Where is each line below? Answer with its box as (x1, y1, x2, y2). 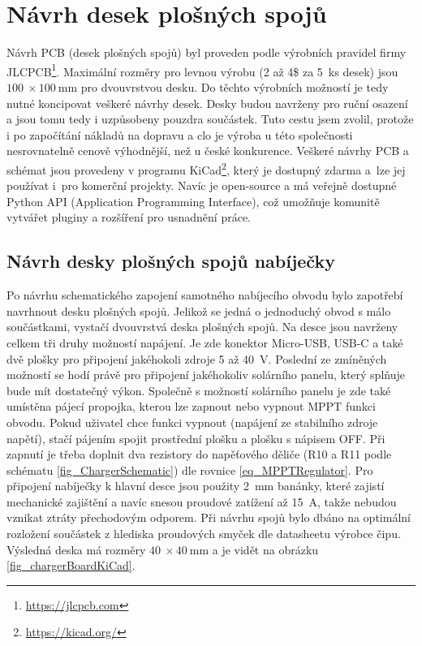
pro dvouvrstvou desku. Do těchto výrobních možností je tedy (80, 78, 389, 95)
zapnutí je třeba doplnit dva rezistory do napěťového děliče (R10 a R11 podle (6, 446, 392, 463)
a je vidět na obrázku (212, 540, 319, 558)
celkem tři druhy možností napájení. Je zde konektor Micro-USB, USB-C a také (6, 334, 403, 351)
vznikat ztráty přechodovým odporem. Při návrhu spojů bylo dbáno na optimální (6, 509, 411, 526)
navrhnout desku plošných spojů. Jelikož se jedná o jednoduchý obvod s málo (6, 302, 391, 319)
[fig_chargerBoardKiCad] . (6, 557, 136, 574)
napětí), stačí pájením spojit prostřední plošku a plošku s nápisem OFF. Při (6, 429, 385, 446)
